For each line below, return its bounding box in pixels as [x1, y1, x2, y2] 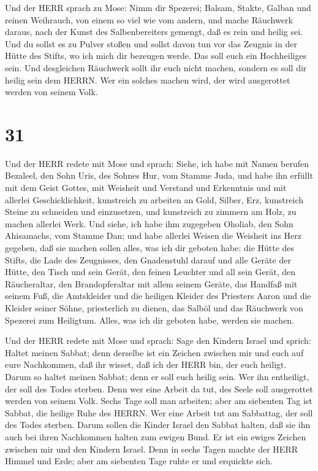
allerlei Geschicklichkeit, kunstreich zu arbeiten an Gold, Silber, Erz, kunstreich [5, 193, 304, 206]
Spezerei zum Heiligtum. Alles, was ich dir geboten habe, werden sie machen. [5, 313, 295, 326]
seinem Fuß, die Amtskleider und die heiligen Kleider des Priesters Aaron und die [5, 289, 311, 302]
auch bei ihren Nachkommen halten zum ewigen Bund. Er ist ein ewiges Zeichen [5, 430, 306, 443]
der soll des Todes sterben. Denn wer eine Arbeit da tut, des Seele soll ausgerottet [5, 382, 313, 395]
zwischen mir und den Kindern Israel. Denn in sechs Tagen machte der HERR [5, 442, 298, 455]
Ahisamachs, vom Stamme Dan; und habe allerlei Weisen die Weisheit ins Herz [5, 229, 302, 242]
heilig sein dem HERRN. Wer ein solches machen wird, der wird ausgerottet [5, 73, 290, 86]
